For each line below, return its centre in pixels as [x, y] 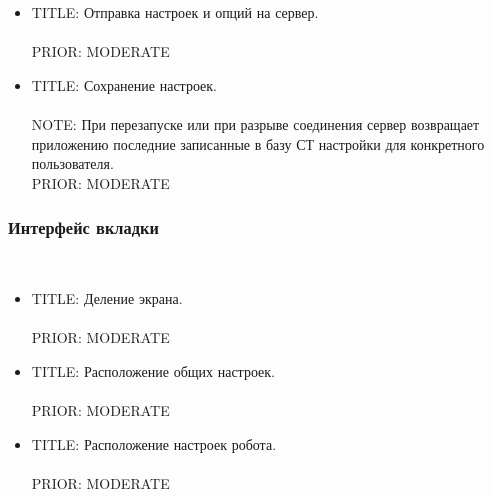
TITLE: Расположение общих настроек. [153, 370]
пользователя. [72, 163]
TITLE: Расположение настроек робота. [154, 443]
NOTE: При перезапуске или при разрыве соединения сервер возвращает [255, 123]
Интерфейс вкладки [83, 227]
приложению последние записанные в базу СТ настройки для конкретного [258, 143]
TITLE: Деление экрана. [107, 298]
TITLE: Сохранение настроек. [124, 84]
